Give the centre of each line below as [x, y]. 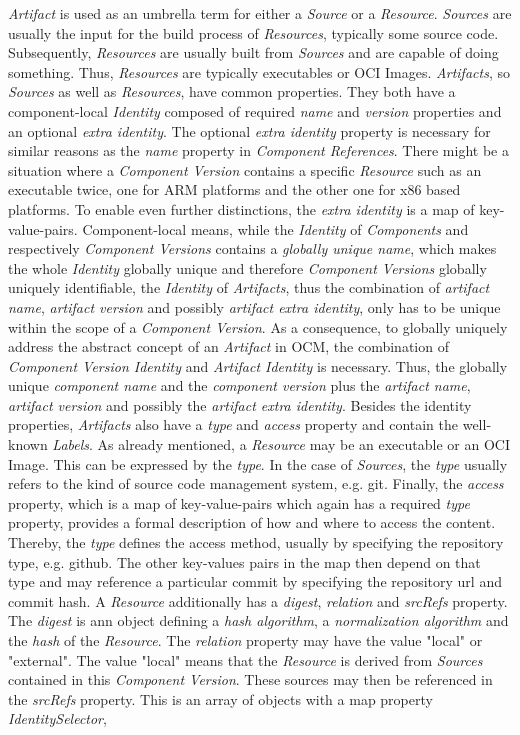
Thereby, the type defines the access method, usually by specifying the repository [256, 542]
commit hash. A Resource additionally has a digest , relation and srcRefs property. [258, 600]
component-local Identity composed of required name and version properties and [255, 110]
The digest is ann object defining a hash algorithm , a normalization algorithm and [258, 620]
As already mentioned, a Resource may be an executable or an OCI [303, 444]
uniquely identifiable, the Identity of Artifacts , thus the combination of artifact [249, 287]
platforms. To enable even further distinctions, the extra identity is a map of [241, 208]
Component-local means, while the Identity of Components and [275, 228]
